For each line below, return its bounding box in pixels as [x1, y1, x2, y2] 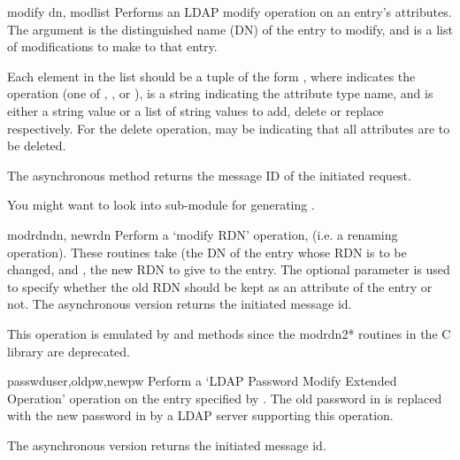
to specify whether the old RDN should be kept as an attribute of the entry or [7, 277, 433, 295]
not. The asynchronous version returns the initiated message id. [7, 295, 352, 313]
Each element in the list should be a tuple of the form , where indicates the [7, 66, 416, 85]
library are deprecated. [7, 341, 131, 360]
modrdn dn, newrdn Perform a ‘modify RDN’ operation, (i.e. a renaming [7, 225, 398, 243]
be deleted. [7, 136, 66, 155]
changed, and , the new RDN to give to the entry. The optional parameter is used [7, 260, 450, 279]
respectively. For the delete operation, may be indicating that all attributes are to [7, 119, 450, 137]
